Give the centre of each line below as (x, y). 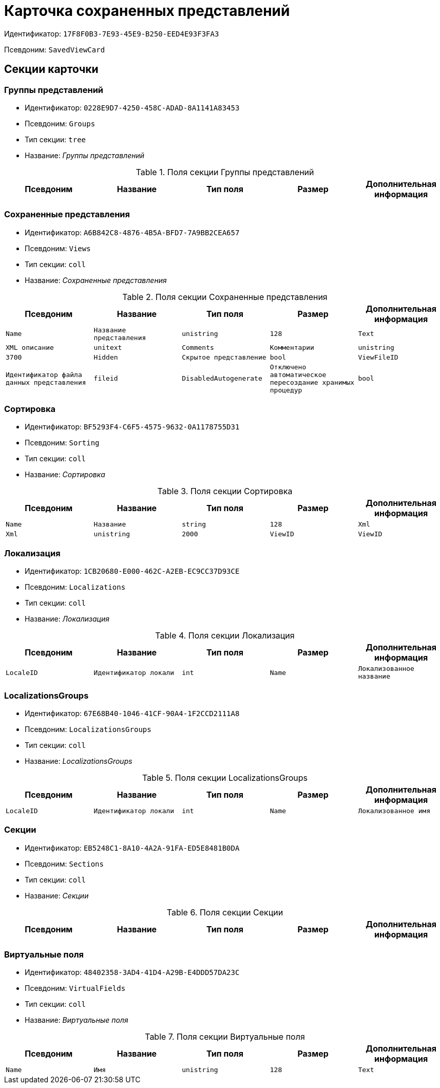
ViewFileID (378, 357)
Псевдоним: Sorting (62, 443)
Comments (198, 347)
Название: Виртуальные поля (76, 1020)
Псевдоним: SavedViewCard (55, 49)
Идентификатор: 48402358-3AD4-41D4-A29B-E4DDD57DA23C (132, 972)
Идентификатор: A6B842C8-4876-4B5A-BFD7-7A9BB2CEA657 (132, 232)
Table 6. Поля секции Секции (225, 912)
